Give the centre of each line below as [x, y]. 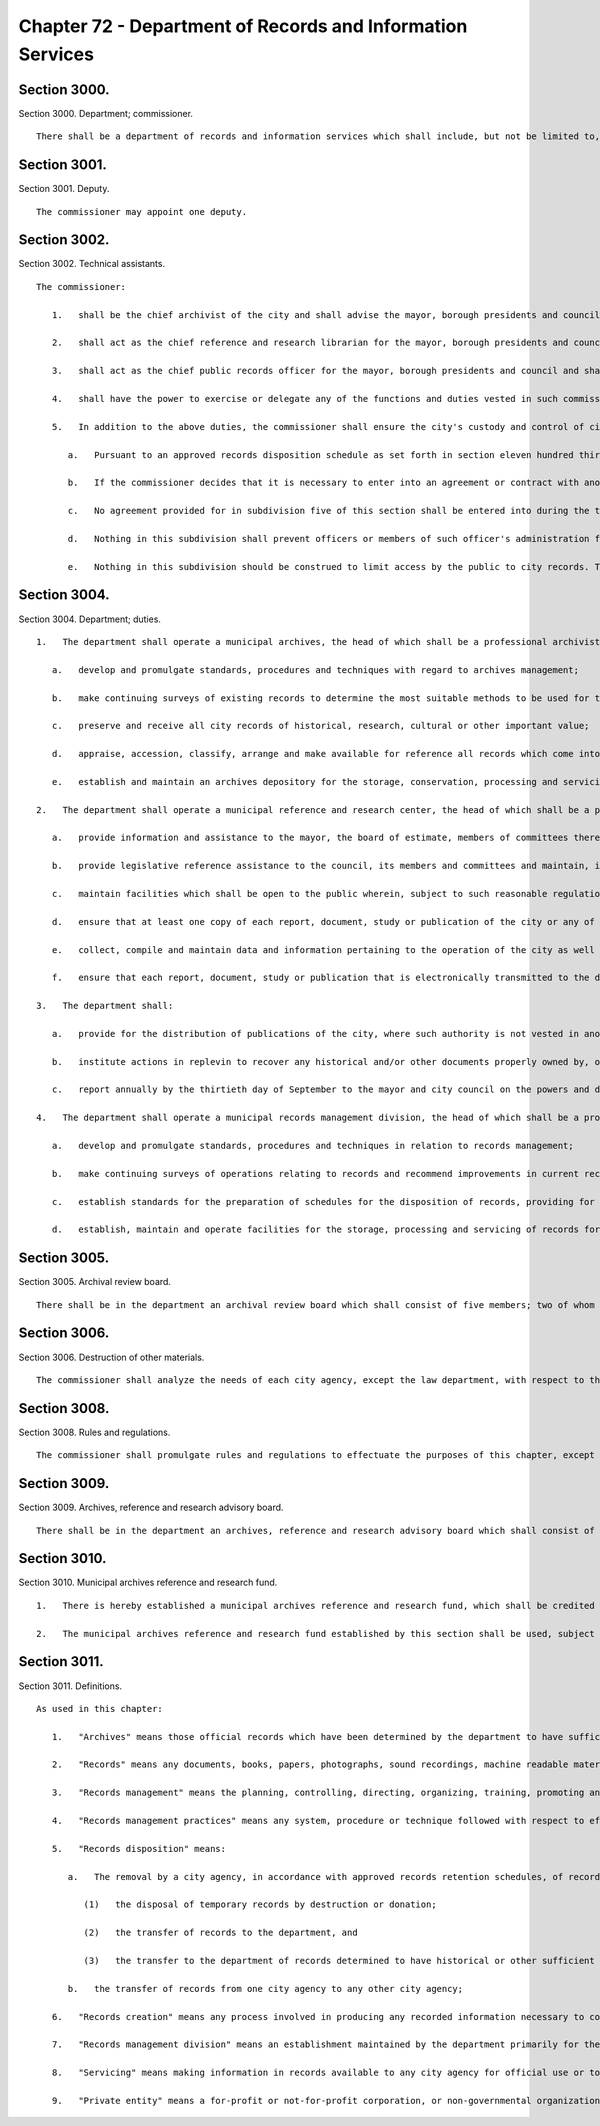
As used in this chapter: [100, 1708]
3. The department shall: [105, 1006]
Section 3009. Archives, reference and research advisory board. [151, 1507]
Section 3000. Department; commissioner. [106, 113]
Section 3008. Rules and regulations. [94, 1432]
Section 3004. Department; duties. [90, 619]
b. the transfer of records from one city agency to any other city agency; [265, 1988]
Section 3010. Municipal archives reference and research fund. [148, 1582]
